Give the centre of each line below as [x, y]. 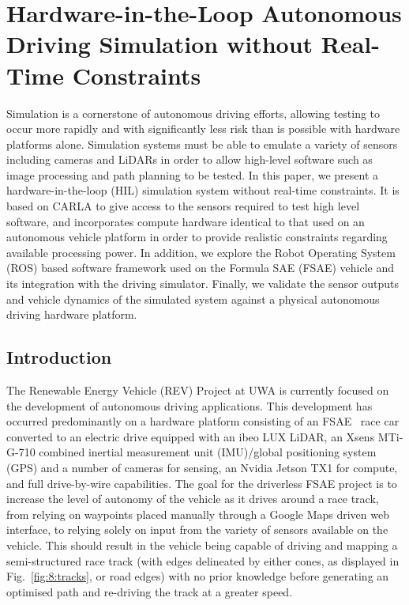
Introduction [59, 357]
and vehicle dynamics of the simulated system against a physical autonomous [193, 299]
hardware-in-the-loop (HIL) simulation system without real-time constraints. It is [203, 190]
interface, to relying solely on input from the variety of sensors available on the [197, 529]
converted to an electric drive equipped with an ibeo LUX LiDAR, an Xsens [191, 436]
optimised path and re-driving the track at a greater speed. [150, 591]
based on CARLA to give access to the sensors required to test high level [183, 206]
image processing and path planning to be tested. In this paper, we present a [193, 174]
